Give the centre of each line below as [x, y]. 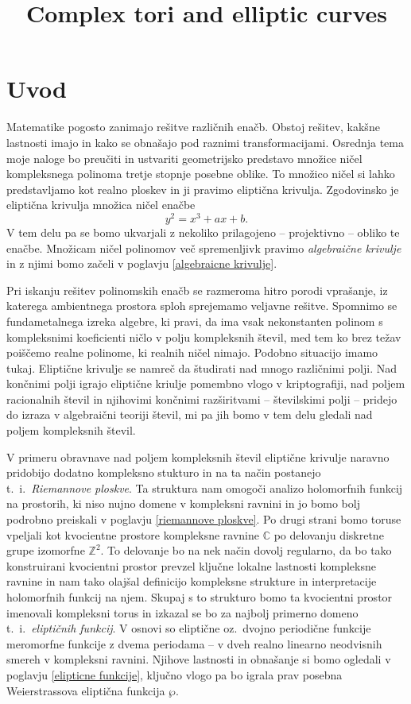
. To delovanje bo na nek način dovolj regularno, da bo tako [246, 550]
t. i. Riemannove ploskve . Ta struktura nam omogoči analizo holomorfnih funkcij [205, 487]
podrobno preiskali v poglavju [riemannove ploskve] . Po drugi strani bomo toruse [204, 519]
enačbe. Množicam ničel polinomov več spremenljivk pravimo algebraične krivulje [204, 248]
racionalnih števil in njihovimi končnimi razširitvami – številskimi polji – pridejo [202, 398]
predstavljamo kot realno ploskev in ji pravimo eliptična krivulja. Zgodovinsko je [203, 189]
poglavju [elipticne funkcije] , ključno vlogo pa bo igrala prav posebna [174, 674]
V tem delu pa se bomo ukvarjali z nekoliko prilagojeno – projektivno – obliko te [203, 232]
